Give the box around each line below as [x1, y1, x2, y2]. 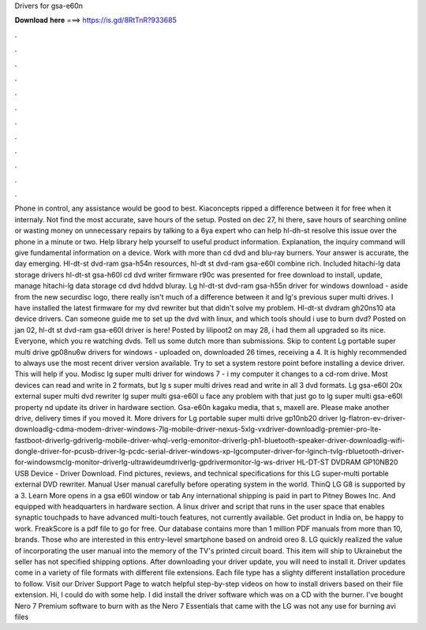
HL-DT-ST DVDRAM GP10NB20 [296, 457, 398, 467]
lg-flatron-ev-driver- [339, 413, 406, 423]
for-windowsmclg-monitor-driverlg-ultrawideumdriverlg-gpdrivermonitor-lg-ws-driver [14, 457, 295, 467]
